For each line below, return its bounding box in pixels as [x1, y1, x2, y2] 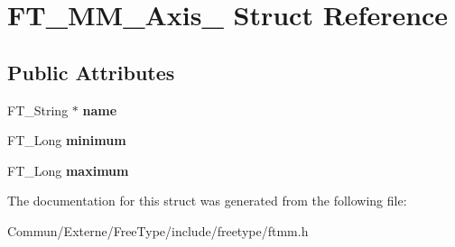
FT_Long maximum [7, 160, 129, 179]
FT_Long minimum [7, 131, 126, 150]
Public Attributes [7, 58, 175, 86]
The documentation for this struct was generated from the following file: [7, 191, 407, 210]
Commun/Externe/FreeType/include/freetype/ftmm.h [7, 221, 309, 240]
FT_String [7, 100, 69, 119]
